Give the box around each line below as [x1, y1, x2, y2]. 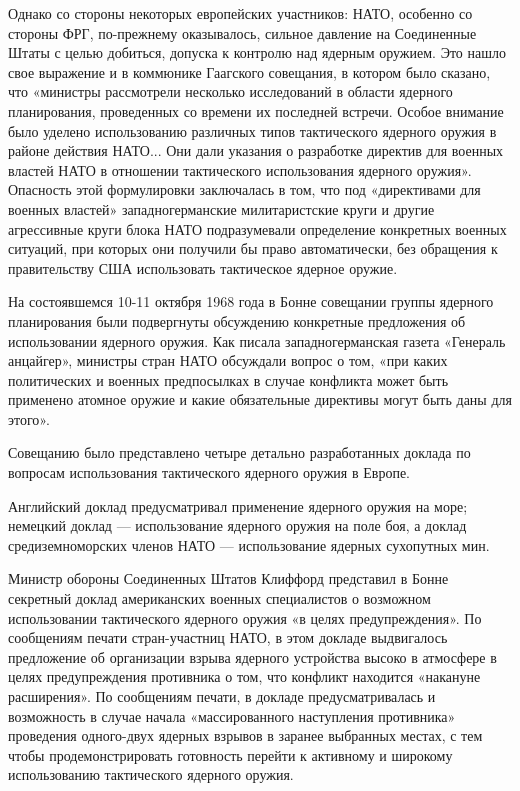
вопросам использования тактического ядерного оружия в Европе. [8, 462, 410, 483]
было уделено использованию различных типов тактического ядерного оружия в [8, 120, 497, 141]
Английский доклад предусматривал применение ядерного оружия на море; [8, 495, 468, 516]
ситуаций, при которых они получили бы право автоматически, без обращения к [8, 238, 498, 259]
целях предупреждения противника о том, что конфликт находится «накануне [8, 666, 481, 687]
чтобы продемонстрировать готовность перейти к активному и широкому [8, 744, 453, 765]
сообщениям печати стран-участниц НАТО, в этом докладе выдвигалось [8, 627, 448, 648]
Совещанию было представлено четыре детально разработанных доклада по [8, 442, 471, 463]
